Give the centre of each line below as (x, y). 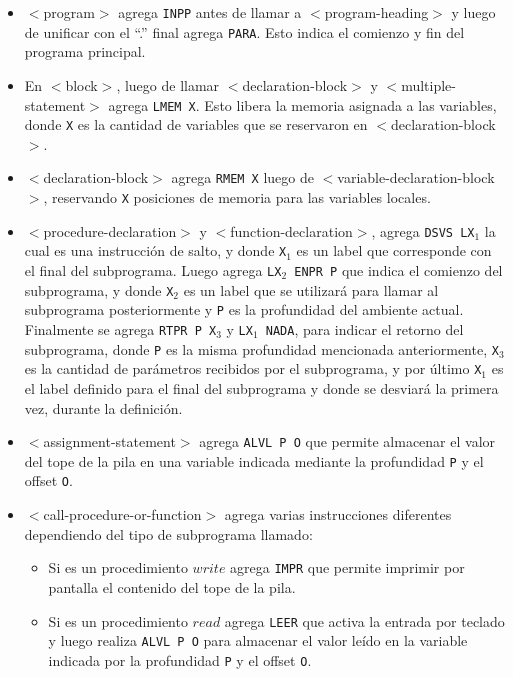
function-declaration (291, 230)
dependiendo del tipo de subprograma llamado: (168, 533)
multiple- (428, 84)
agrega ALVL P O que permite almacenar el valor (347, 441)
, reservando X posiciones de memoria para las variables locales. (237, 197)
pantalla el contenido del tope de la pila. (172, 586)
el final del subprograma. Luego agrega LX (153, 270)
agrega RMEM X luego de (242, 177)
